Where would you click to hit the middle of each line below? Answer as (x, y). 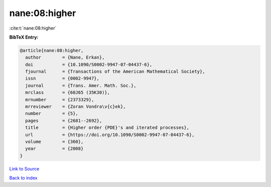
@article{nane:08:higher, (52, 50)
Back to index (23, 178)
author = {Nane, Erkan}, (65, 57)
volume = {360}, (54, 142)
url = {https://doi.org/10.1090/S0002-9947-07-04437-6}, (110, 135)
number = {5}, (52, 114)
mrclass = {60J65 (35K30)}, (68, 92)
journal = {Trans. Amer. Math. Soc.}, (81, 85)
